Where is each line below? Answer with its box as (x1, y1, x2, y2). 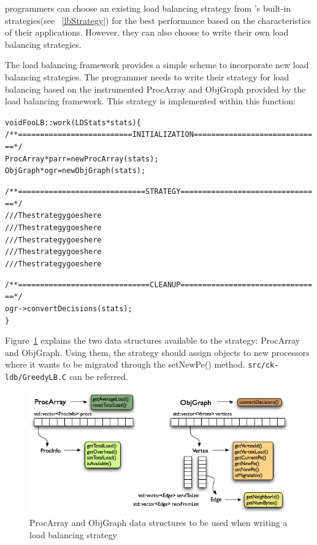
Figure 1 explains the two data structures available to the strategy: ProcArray (5, 334, 300, 347)
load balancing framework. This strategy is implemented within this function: (5, 95, 296, 107)
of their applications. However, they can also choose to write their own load (5, 26, 289, 39)
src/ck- (248, 361, 279, 370)
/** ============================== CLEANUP (5, 280, 181, 289)
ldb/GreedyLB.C (5, 373, 67, 382)
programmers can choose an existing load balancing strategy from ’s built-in (5, 2, 291, 14)
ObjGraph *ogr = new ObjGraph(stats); (5, 166, 146, 176)
